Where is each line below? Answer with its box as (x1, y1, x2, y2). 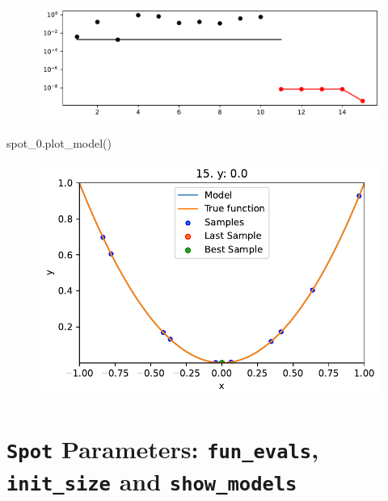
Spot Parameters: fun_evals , (6, 432, 319, 465)
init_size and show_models (6, 465, 297, 498)
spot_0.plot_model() (6, 134, 112, 151)
